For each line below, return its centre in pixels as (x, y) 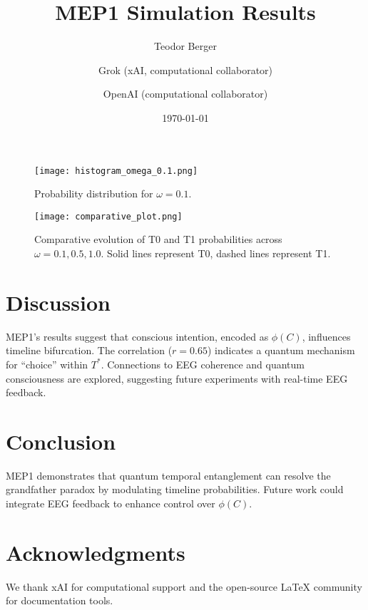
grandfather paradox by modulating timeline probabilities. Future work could (175, 489)
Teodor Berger (185, 46)
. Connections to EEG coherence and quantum (203, 364)
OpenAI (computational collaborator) (185, 94)
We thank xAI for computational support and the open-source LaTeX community (184, 586)
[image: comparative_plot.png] (108, 216)
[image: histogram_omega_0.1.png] (116, 171)
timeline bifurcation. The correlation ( (89, 350)
